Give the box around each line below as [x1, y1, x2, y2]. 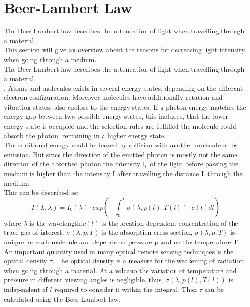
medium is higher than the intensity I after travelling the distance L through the [4, 168, 243, 178]
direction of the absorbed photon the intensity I [4, 159, 145, 169]
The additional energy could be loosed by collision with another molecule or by [4, 140, 238, 150]
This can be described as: [4, 187, 79, 197]
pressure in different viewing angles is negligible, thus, [4, 275, 163, 285]
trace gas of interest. [4, 227, 64, 237]
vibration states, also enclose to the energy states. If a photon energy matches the [4, 101, 246, 112]
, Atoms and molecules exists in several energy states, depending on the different [4, 82, 243, 93]
